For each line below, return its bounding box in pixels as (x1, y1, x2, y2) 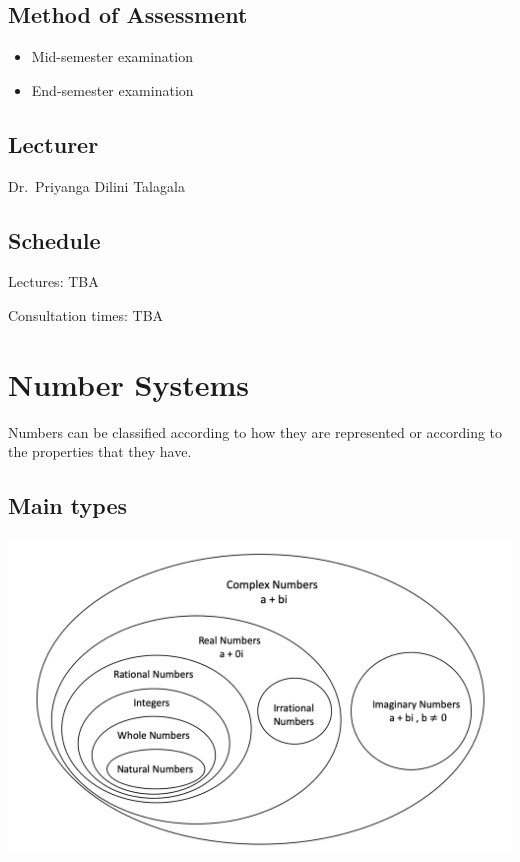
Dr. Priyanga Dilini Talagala (8, 175, 185, 196)
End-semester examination (31, 79, 194, 100)
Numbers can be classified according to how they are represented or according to (8, 421, 503, 442)
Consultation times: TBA (8, 304, 164, 325)
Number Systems (8, 363, 249, 404)
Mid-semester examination (31, 46, 193, 67)
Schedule (8, 224, 101, 255)
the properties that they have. (8, 441, 192, 462)
